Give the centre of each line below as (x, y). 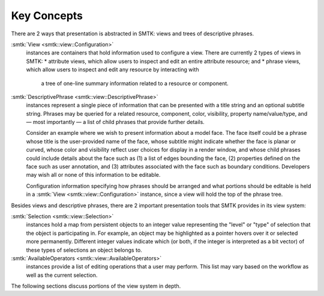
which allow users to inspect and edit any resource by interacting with (112, 70)
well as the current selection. (62, 275)
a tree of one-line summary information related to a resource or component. (135, 83)
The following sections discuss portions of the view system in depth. (96, 286)
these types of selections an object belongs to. (84, 250)
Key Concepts (47, 16)
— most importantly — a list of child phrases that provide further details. (115, 122)
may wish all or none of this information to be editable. (93, 175)
